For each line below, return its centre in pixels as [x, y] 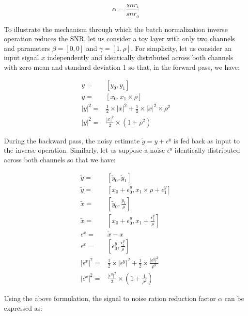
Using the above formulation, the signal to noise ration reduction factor [110, 298]
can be [234, 298]
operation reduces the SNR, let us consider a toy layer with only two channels [120, 39]
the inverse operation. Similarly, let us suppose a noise [85, 150]
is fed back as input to [207, 140]
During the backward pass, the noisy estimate [72, 140]
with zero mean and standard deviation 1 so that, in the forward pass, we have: [122, 67]
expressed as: [23, 308]
